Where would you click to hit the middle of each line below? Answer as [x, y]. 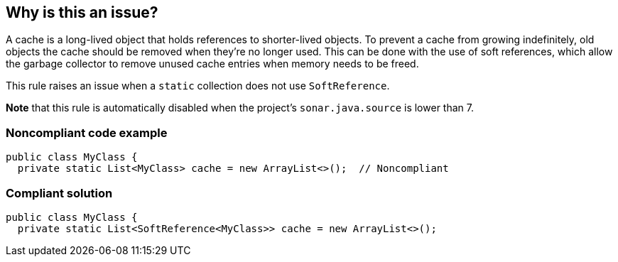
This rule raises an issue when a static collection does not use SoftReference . [198, 86]
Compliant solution [59, 193]
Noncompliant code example [87, 132]
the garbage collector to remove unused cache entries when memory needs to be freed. [212, 64]
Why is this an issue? [82, 12]
